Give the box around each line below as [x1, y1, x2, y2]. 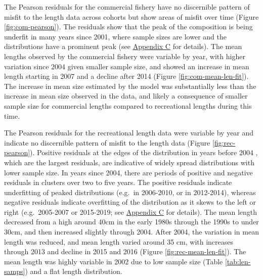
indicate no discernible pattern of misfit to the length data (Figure [4, 137, 210, 148]
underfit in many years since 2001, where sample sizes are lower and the [4, 31, 227, 41]
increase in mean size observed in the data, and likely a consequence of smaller [4, 90, 248, 101]
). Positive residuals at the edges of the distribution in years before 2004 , [30, 147, 258, 158]
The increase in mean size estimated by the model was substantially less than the [4, 80, 256, 91]
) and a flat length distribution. [25, 266, 122, 276]
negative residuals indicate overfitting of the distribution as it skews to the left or [4, 197, 256, 207]
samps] [4, 266, 25, 276]
